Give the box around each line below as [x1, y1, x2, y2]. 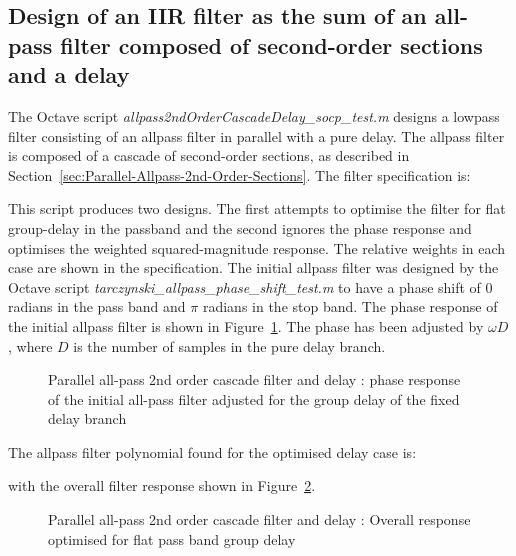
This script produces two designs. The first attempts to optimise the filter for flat [8, 198, 506, 219]
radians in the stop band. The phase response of [202, 296, 498, 317]
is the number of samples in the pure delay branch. [73, 335, 386, 356]
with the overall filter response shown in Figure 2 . [8, 475, 316, 496]
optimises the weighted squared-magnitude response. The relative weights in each [8, 237, 506, 258]
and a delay [8, 59, 130, 90]
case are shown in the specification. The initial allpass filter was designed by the [8, 257, 499, 278]
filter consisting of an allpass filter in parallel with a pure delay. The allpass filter [8, 125, 505, 146]
